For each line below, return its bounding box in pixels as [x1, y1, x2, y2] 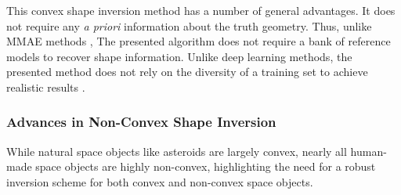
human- [350, 143, 387, 159]
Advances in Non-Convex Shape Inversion [6, 112, 276, 132]
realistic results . [6, 78, 85, 95]
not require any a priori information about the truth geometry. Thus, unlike [6, 17, 372, 34]
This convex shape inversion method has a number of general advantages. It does [6, 2, 396, 18]
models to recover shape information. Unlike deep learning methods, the [6, 48, 352, 64]
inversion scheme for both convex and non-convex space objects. [6, 173, 313, 190]
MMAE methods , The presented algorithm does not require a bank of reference [6, 33, 391, 49]
